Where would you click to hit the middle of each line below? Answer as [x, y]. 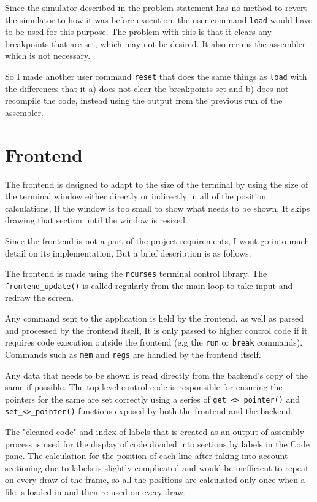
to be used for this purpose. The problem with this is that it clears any [139, 32]
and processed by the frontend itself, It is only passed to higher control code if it [156, 330]
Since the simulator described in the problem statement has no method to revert [156, 7]
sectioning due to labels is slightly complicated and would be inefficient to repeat [157, 467]
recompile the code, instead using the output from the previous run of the [144, 100]
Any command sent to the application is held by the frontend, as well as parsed [154, 318]
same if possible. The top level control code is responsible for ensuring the [144, 387]
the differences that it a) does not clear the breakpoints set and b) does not [147, 88]
